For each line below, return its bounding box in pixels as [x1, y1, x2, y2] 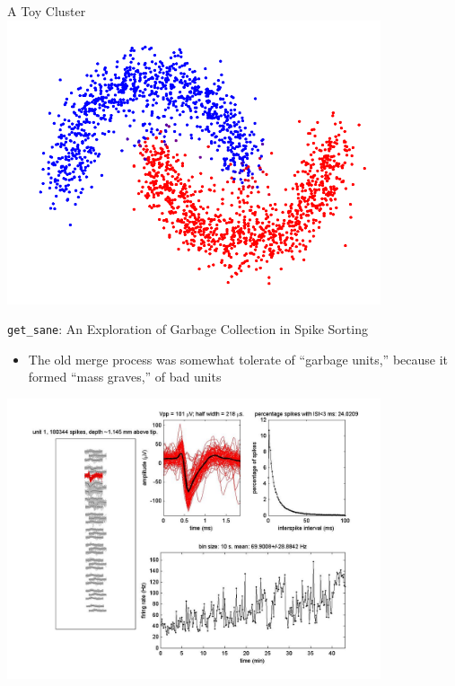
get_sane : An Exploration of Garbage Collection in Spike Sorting [7, 320, 368, 339]
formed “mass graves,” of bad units [28, 367, 222, 386]
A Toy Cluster [7, 2, 86, 20]
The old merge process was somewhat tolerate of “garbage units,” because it [28, 349, 449, 368]
